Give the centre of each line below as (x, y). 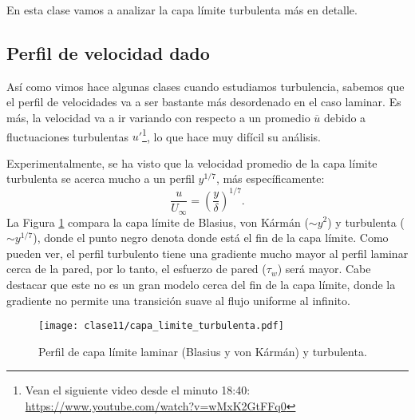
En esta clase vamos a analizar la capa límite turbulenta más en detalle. (182, 10)
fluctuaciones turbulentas (68, 136)
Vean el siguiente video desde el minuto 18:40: (138, 390)
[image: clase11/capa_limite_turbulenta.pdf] (161, 326)
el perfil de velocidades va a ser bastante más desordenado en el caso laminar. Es (204, 102)
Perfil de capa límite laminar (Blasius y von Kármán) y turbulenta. (203, 351)
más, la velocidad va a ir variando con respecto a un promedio (158, 117)
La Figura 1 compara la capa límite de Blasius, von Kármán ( (158, 222)
